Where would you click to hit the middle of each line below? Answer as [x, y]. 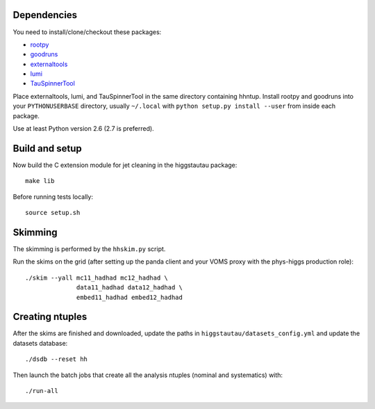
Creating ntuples [50, 317]
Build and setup [48, 149]
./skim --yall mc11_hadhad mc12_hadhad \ [97, 278]
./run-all [42, 391]
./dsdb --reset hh [57, 359]
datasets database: [40, 343]
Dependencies [45, 15]
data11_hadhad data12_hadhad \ [130, 288]
